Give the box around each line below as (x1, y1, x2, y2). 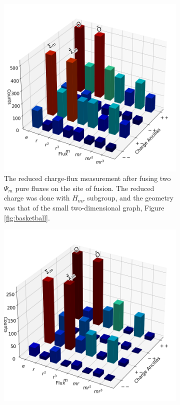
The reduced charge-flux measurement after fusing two (4, 173, 171, 183)
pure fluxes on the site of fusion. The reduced (15, 182, 154, 193)
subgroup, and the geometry (87, 192, 173, 203)
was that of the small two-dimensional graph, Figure (4, 202, 164, 213)
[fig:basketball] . (4, 212, 50, 222)
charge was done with (4, 192, 70, 203)
